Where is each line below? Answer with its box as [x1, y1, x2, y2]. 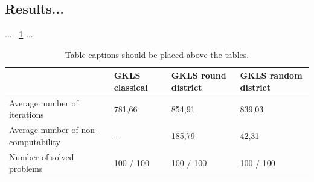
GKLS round [171, 69, 226, 82]
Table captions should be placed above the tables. [65, 48, 249, 60]
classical [114, 80, 148, 93]
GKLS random [240, 69, 303, 82]
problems [9, 162, 43, 175]
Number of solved [9, 150, 74, 163]
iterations [9, 108, 44, 121]
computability [9, 135, 60, 148]
